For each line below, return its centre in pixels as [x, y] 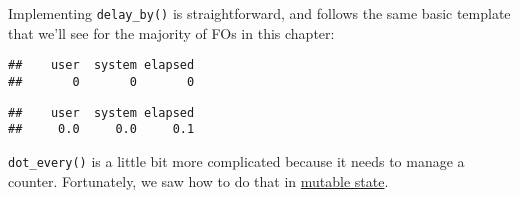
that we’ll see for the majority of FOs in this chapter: [171, 32]
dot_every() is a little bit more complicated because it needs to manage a [236, 160]
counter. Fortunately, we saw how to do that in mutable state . [198, 180]
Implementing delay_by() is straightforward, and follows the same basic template [259, 13]
